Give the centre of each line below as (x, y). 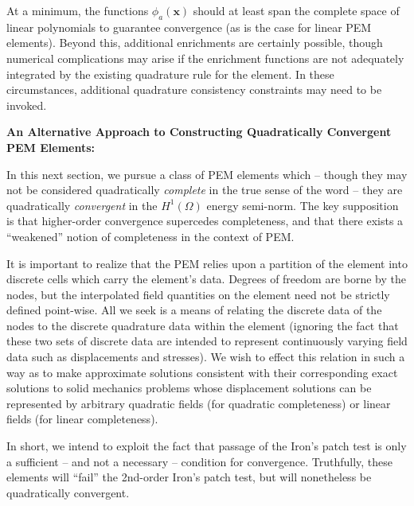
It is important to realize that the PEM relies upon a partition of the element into (207, 263)
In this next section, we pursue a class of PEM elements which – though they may (207, 174)
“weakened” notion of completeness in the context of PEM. (150, 236)
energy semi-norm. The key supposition (303, 205)
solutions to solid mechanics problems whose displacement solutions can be (189, 388)
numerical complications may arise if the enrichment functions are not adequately (205, 58)
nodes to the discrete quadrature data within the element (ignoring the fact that (203, 325)
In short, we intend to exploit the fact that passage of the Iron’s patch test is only (207, 446)
